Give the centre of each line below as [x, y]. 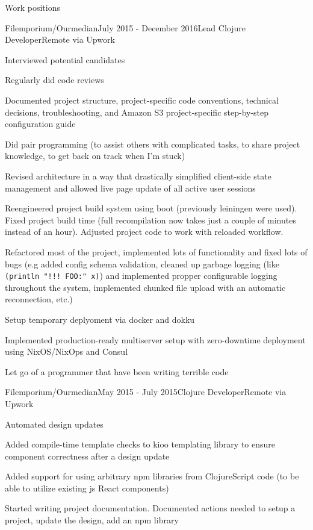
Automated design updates [54, 424]
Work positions [33, 7]
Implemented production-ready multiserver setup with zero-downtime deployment [155, 339]
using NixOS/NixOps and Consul [67, 351]
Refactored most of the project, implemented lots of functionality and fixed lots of [156, 251]
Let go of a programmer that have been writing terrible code [117, 371]
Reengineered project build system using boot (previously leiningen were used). [151, 208]
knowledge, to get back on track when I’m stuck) [95, 156]
